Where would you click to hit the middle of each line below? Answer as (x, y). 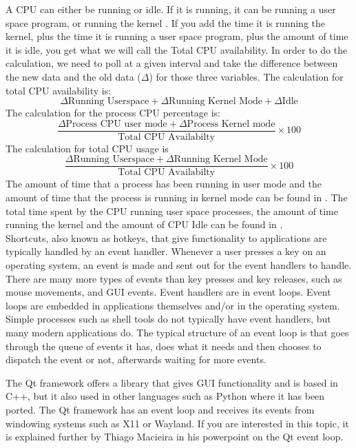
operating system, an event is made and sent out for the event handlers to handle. (179, 265)
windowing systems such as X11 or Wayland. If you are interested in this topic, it (177, 423)
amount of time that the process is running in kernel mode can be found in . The (177, 197)
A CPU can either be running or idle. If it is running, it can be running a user (171, 9)
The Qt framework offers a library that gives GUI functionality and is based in (172, 382)
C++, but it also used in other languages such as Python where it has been (165, 396)
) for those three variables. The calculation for (246, 76)
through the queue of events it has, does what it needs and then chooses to (164, 346)
